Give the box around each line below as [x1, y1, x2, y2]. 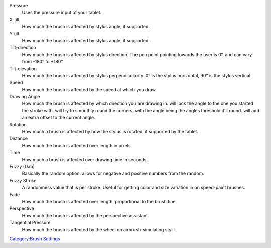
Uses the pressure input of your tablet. [22, 10, 102, 16]
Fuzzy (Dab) [9, 163, 35, 169]
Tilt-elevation [9, 65, 37, 72]
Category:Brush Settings [9, 235, 60, 242]
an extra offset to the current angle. [22, 115, 95, 121]
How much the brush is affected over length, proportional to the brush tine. [22, 198, 177, 204]
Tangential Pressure [9, 220, 51, 226]
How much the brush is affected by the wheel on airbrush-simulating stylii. [22, 226, 176, 232]
